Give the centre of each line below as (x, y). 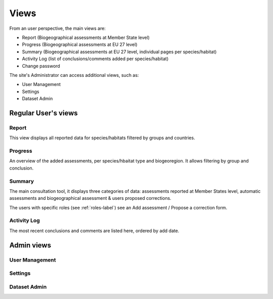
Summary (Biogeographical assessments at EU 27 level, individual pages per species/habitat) (119, 52)
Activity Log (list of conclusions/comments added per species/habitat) (95, 59)
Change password (41, 66)
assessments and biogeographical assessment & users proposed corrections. (90, 198)
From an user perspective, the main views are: (58, 28)
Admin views (30, 245)
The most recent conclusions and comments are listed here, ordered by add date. (94, 231)
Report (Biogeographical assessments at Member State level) (86, 37)
